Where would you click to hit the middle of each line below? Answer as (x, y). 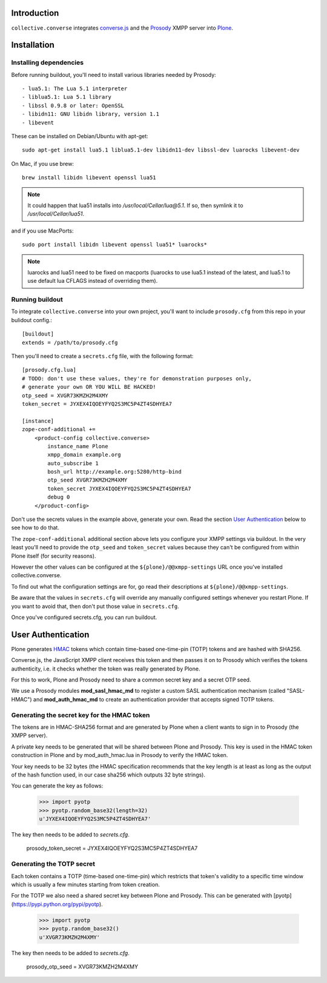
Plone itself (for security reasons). (54, 556)
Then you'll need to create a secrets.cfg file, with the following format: (102, 356)
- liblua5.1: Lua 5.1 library (67, 97)
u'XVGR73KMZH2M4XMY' (69, 937)
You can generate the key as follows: (57, 786)
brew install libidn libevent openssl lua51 (89, 178)
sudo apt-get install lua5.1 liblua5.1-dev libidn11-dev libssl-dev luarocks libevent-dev (161, 150)
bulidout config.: (32, 320)
